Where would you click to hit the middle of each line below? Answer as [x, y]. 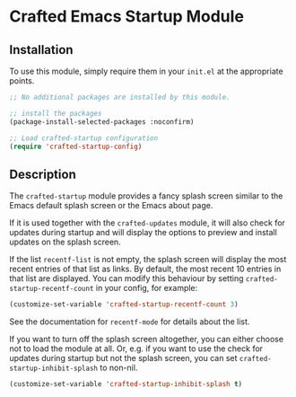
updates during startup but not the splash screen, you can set [123, 358]
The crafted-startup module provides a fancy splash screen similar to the [146, 196]
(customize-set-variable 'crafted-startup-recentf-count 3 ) [124, 304]
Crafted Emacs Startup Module [127, 17]
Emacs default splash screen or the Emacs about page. [111, 206]
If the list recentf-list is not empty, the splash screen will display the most [148, 260]
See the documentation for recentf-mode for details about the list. [130, 322]
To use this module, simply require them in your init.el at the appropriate [147, 71]
